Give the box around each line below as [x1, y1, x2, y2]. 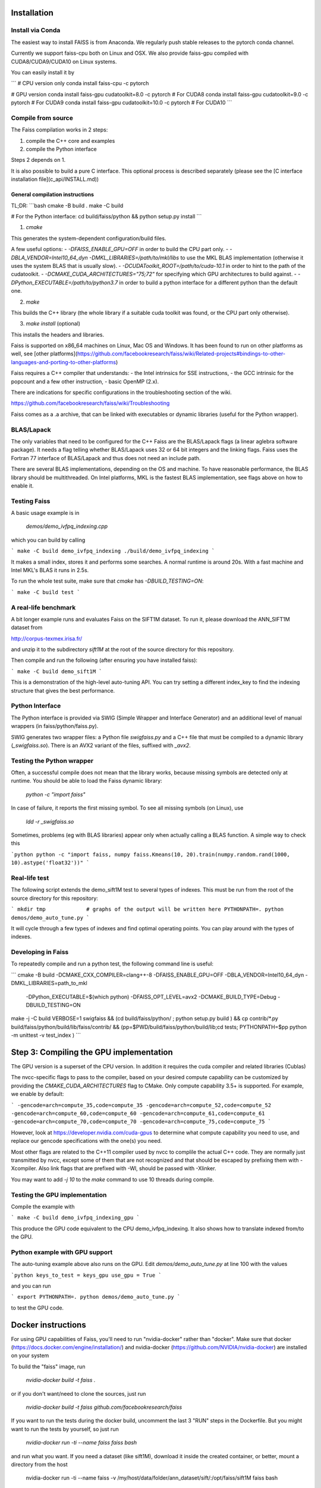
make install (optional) [26, 320, 80, 327]
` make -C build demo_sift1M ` [11, 668, 102, 675]
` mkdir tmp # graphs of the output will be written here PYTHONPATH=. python [11, 906, 284, 913]
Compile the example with [11, 1203, 75, 1210]
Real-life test [11, 874, 49, 882]
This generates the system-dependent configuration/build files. [11, 235, 166, 242]
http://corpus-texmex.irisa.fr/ [11, 634, 83, 642]
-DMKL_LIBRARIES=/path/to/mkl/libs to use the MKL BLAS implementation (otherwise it [89, 254, 304, 261]
